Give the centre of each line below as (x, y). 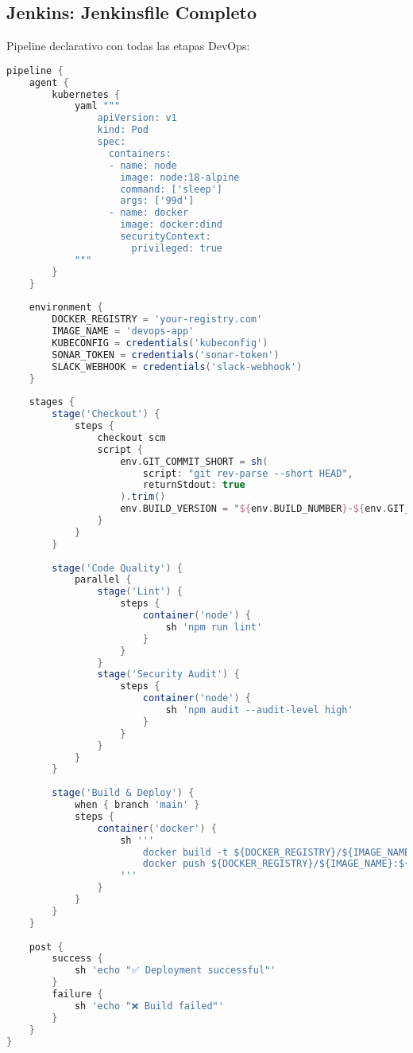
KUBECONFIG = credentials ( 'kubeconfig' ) (160, 343)
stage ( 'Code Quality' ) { (117, 568)
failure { (77, 994)
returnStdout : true (194, 485)
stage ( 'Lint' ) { (140, 592)
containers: (140, 153)
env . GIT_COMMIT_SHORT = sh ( (194, 461)
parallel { (103, 580)
